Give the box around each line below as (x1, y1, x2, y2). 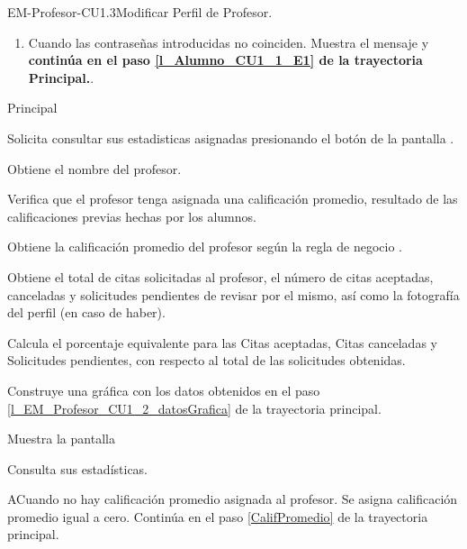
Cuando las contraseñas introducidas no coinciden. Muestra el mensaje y (28, 32, 429, 51)
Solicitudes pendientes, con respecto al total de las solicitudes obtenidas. (7, 351, 406, 370)
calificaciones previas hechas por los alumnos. (7, 206, 256, 225)
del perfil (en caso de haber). (7, 303, 166, 322)
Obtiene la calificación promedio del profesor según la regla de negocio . (7, 237, 402, 256)
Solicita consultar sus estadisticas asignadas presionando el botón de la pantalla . (7, 128, 454, 147)
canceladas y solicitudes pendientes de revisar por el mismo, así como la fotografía (7, 285, 460, 304)
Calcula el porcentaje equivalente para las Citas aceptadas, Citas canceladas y (7, 333, 437, 352)
